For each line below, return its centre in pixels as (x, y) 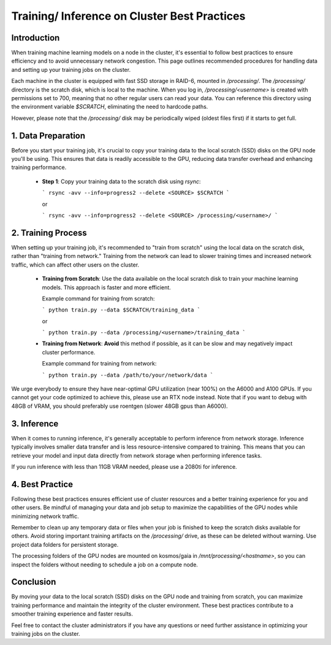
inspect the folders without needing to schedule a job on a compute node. (105, 565)
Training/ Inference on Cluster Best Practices (128, 16)
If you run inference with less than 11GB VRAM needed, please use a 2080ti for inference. (124, 466)
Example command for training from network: (99, 364)
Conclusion (34, 582)
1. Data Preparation (48, 135)
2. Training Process (49, 233)
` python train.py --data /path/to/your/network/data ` (128, 375)
